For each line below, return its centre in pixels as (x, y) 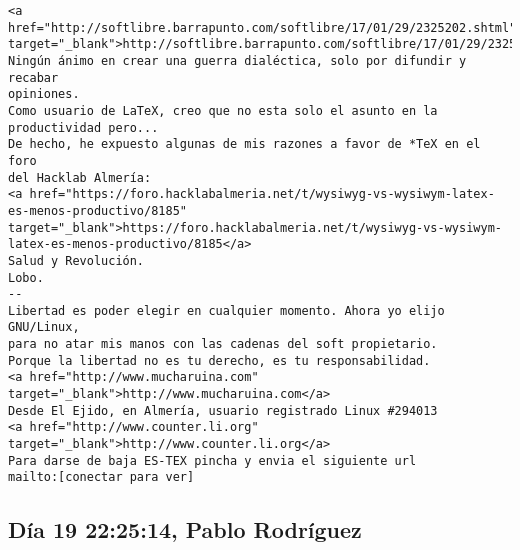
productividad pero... (83, 127)
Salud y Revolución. (76, 260)
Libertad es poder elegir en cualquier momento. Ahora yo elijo (226, 310)
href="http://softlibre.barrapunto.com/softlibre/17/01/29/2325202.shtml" (262, 27)
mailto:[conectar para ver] (101, 477)
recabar (33, 77)
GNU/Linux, (44, 327)
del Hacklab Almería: (80, 177)
